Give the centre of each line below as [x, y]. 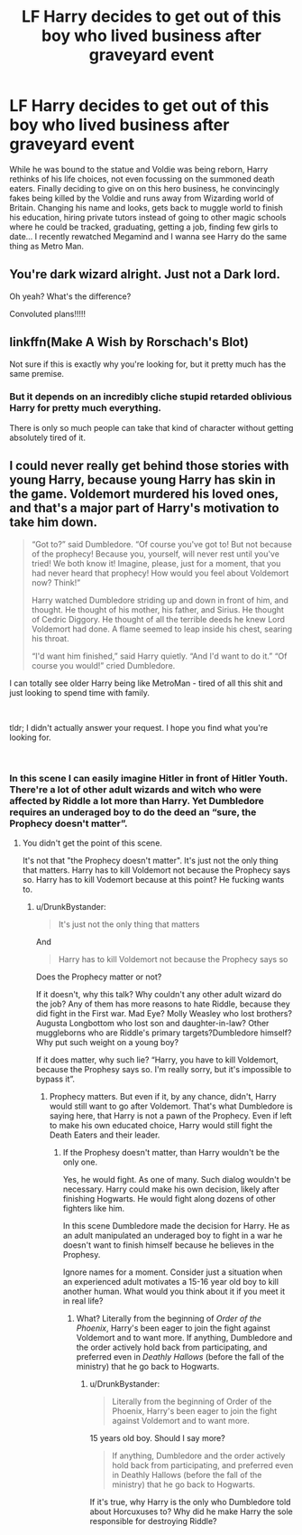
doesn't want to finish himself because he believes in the [169, 1245]
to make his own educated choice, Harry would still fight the [161, 1125]
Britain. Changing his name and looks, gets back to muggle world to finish [146, 207]
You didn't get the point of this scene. [92, 843]
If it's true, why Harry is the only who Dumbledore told [190, 1502]
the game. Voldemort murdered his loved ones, [144, 494]
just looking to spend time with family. [80, 692]
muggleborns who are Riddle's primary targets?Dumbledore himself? [164, 1033]
